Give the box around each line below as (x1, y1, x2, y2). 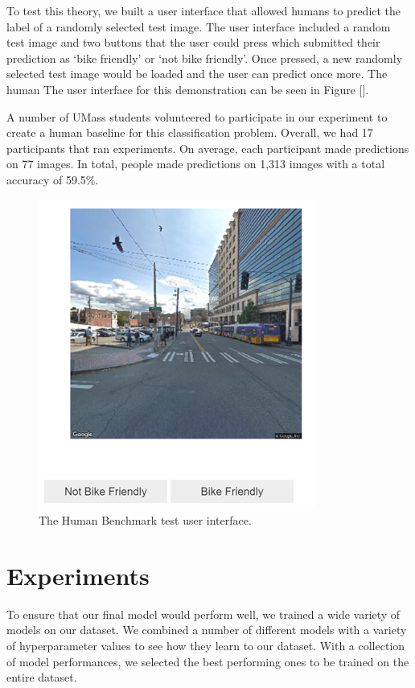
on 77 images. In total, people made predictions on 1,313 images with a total (6, 155, 385, 172)
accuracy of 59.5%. (6, 171, 99, 187)
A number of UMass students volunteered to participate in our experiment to (6, 108, 388, 125)
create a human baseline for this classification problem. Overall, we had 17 (6, 124, 373, 141)
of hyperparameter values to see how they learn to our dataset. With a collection (6, 637, 405, 654)
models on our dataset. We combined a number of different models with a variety (6, 621, 407, 638)
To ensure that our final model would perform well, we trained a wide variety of (6, 605, 401, 622)
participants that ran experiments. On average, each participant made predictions (6, 139, 409, 156)
